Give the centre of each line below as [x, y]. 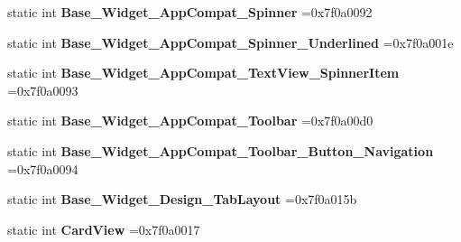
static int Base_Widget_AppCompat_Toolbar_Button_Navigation [221, 150]
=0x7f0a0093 [43, 90]
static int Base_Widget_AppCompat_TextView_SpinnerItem [203, 73]
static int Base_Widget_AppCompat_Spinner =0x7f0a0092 [190, 12]
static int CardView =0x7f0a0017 [104, 229]
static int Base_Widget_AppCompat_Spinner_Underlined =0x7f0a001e [230, 42]
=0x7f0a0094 [43, 168]
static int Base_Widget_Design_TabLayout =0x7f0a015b [182, 199]
